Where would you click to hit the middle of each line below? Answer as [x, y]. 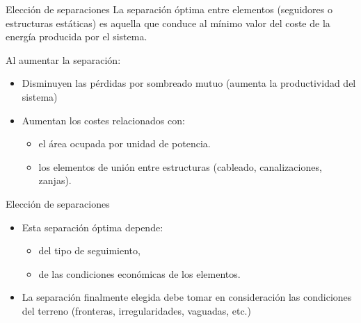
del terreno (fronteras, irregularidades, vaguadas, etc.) [136, 310]
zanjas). [55, 180]
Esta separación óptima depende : [93, 227]
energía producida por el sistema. [77, 36]
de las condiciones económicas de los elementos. [139, 273]
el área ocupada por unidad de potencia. [125, 143]
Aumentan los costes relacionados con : [103, 120]
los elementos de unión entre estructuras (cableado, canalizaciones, [180, 166]
